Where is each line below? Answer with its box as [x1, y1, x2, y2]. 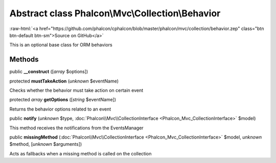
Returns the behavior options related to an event [9, 106, 111, 112]
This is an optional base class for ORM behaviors [9, 42, 112, 48]
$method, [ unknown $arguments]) [9, 141, 82, 147]
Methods [9, 55, 39, 64]
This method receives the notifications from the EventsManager [9, 125, 144, 131]
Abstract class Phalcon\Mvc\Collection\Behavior [9, 8, 221, 19]
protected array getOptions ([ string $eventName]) [9, 97, 117, 103]
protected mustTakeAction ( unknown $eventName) [9, 78, 119, 84]
